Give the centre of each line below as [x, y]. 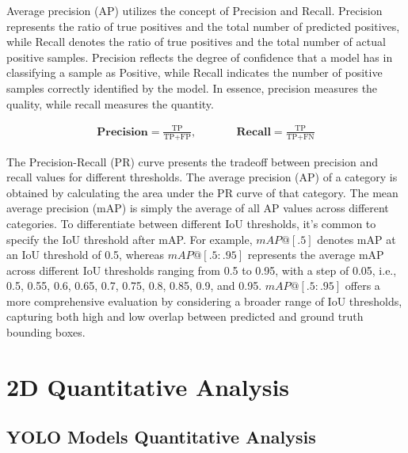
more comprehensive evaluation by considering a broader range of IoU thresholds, [204, 301]
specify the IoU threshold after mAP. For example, [130, 239]
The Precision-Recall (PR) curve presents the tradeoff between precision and [193, 161]
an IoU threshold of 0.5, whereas [85, 255]
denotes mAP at [357, 239]
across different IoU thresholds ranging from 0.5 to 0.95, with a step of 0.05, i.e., [202, 270]
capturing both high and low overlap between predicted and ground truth [185, 316]
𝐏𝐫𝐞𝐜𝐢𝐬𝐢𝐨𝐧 [122, 132]
